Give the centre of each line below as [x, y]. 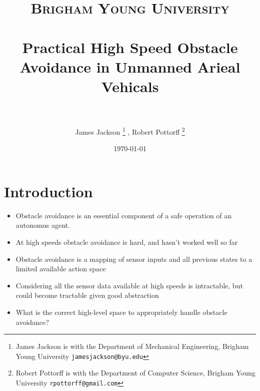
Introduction [48, 191]
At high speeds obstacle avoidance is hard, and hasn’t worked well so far [127, 242]
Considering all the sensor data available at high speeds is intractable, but [129, 285]
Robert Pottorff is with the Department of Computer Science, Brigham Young [135, 373]
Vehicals [130, 86]
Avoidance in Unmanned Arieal [130, 66]
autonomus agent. [43, 225]
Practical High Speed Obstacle [130, 47]
